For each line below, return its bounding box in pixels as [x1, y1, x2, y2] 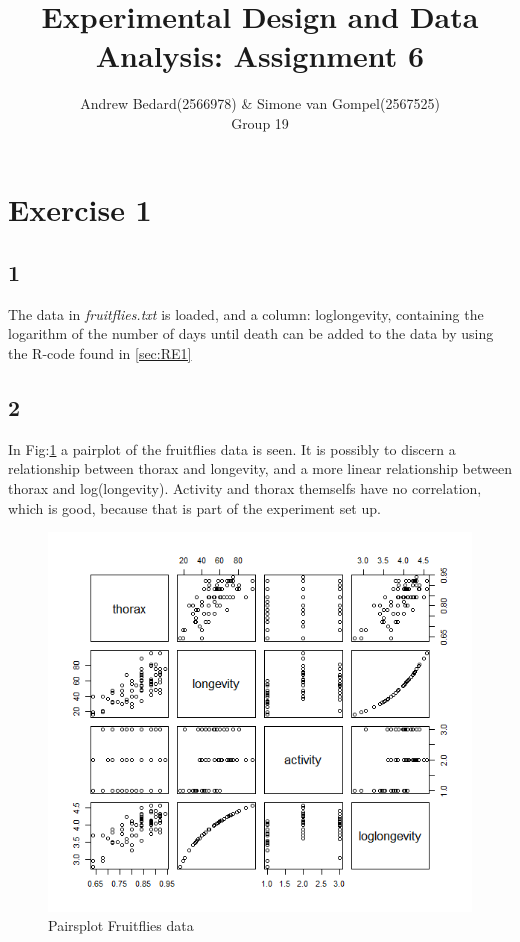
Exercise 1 [8, 188, 152, 229]
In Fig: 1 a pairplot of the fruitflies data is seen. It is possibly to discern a [8, 438, 456, 459]
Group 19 [231, 112, 289, 133]
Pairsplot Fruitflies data [48, 915, 194, 936]
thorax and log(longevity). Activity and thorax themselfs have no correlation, [8, 478, 482, 499]
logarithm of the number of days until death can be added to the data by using [8, 323, 494, 344]
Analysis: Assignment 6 [95, 35, 425, 76]
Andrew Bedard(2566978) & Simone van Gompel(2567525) [80, 93, 440, 114]
